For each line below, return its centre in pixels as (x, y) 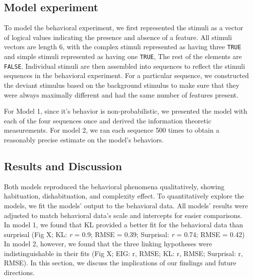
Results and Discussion (63, 166)
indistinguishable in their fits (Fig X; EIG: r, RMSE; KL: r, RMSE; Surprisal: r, (123, 253)
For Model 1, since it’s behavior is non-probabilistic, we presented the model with (126, 111)
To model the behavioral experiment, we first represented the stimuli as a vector (124, 28)
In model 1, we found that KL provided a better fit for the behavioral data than (124, 225)
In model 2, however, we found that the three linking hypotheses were (108, 244)
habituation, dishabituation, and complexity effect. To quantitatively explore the (124, 196)
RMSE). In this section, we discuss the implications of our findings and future (120, 263)
